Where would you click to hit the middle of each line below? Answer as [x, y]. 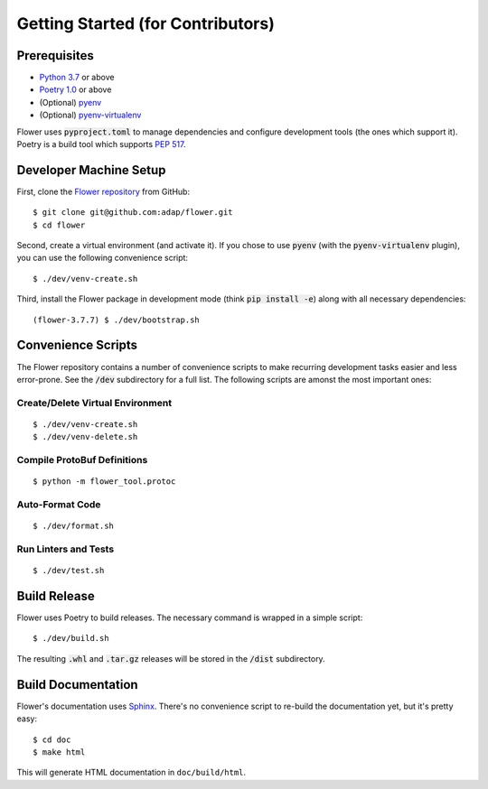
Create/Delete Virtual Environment [94, 403]
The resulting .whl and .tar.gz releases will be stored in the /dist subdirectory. [171, 658]
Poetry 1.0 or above [75, 89]
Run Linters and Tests [66, 549]
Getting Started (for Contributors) [145, 23]
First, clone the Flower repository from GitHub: [103, 191]
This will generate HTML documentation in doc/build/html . [131, 773]
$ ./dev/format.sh [74, 526]
